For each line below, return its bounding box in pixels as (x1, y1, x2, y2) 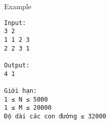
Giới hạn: (4, 87, 37, 94)
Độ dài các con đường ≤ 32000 (4, 112, 106, 120)
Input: (4, 19, 26, 27)
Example (4, 1, 32, 11)
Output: (4, 61, 30, 69)
